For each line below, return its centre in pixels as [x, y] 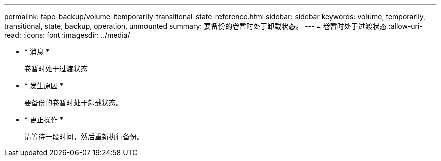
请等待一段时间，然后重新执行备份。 [84, 137]
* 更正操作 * [44, 120]
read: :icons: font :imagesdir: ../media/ [67, 35]
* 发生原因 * [44, 86]
